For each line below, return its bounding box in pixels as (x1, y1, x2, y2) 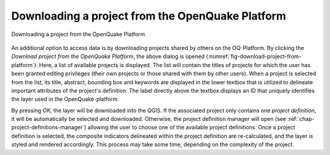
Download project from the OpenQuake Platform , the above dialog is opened (11, 52, 205, 60)
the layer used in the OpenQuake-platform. (11, 95, 119, 103)
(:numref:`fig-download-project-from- (205, 52, 302, 60)
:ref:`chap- (287, 115, 315, 123)
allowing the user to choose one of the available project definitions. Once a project (87, 124, 296, 131)
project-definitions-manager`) (11, 124, 87, 131)
